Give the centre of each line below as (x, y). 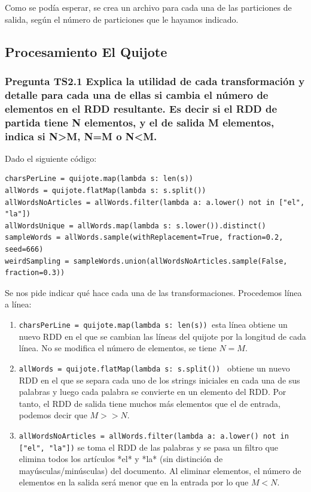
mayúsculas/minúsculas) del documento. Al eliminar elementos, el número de (160, 470)
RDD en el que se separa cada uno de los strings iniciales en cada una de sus (159, 380)
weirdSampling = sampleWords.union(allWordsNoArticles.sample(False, (146, 261)
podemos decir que (53, 415)
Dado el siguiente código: (51, 158)
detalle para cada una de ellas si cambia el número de (137, 94)
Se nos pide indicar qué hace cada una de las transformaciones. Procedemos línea (153, 292)
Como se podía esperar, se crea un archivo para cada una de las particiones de (148, 7)
